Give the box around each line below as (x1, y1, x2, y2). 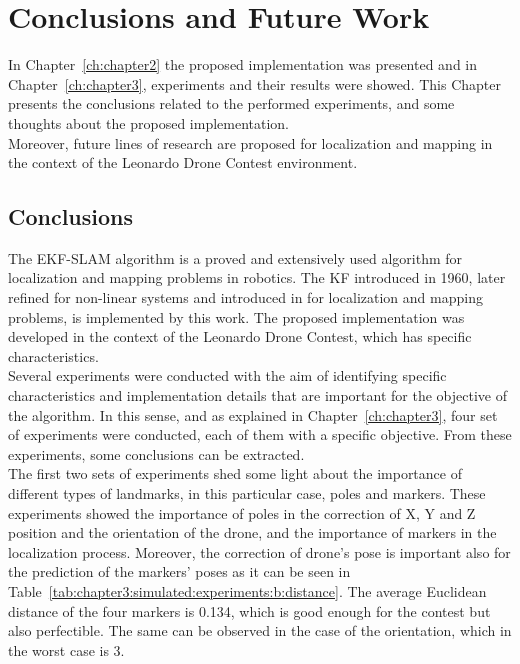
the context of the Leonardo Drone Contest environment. (8, 152, 358, 173)
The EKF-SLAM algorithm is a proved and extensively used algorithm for (8, 247, 463, 268)
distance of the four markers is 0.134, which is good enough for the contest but (8, 600, 491, 621)
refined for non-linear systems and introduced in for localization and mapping (8, 287, 483, 308)
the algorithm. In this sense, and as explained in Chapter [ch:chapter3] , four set (8, 404, 498, 425)
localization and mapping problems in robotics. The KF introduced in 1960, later (8, 267, 506, 288)
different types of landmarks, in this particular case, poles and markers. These (8, 483, 486, 504)
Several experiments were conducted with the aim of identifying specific (8, 365, 447, 386)
